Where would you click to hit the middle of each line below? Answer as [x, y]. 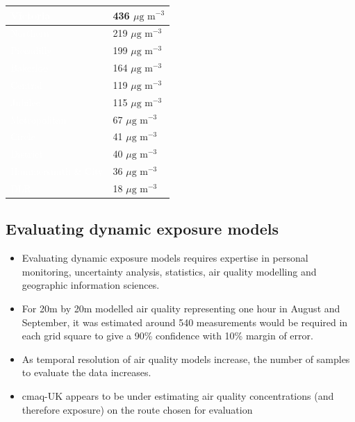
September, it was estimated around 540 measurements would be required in [185, 322]
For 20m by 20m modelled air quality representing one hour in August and [181, 309]
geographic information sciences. [91, 285]
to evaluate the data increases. [86, 372]
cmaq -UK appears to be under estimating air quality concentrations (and [178, 395]
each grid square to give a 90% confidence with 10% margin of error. [167, 336]
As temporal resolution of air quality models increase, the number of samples [186, 358]
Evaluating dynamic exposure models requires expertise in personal [165, 258]
